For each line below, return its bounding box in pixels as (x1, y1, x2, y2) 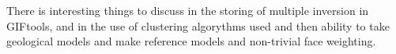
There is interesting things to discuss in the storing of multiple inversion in (6, 2, 369, 18)
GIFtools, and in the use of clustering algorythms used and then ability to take (6, 17, 390, 34)
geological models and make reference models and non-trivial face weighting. (6, 33, 376, 49)
